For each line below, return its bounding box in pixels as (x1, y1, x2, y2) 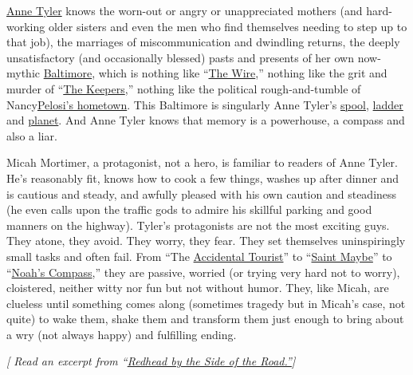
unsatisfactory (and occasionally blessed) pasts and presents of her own (6, 49, 354, 65)
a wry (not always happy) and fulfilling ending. (6, 326, 237, 342)
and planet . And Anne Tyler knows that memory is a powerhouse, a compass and (6, 112, 405, 128)
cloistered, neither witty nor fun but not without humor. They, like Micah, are (6, 279, 389, 296)
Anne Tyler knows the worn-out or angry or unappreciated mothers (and (6, 2, 363, 18)
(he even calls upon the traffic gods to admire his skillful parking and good (6, 201, 372, 218)
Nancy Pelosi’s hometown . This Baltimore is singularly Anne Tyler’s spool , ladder (6, 96, 403, 112)
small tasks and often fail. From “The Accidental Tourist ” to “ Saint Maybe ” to (6, 247, 392, 264)
